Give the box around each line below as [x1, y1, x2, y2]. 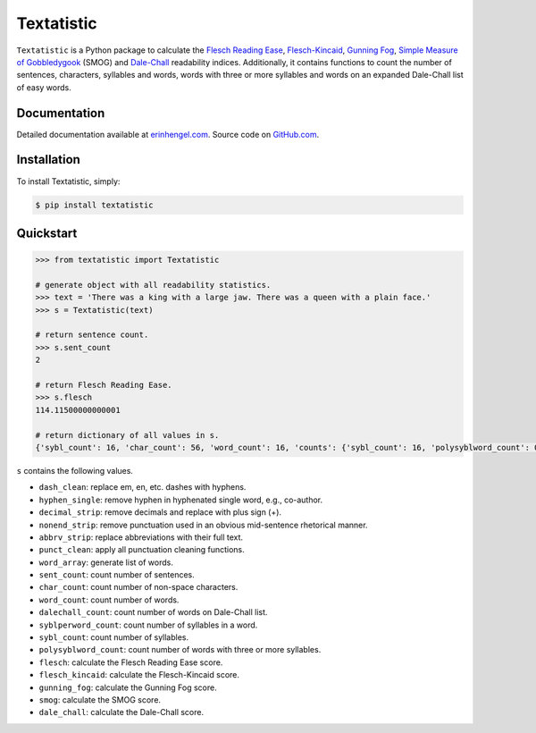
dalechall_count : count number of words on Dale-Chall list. [38, 607, 268, 618]
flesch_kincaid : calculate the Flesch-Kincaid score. [38, 670, 240, 680]
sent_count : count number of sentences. [38, 569, 196, 580]
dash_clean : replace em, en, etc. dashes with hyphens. [38, 482, 247, 493]
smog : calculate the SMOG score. [38, 694, 161, 705]
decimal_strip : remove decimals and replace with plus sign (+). [38, 507, 281, 518]
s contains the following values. [16, 465, 134, 476]
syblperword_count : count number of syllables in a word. [38, 619, 258, 630]
